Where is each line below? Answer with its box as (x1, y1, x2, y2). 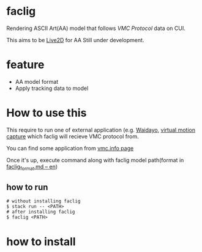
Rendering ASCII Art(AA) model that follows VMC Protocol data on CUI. (6, 24, 185, 32)
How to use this (6, 106, 87, 120)
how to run (6, 182, 48, 192)
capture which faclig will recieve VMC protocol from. (6, 133, 139, 140)
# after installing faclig (6, 209, 75, 215)
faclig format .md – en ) (6, 163, 58, 172)
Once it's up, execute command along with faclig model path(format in (6, 156, 184, 163)
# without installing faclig (6, 198, 81, 204)
